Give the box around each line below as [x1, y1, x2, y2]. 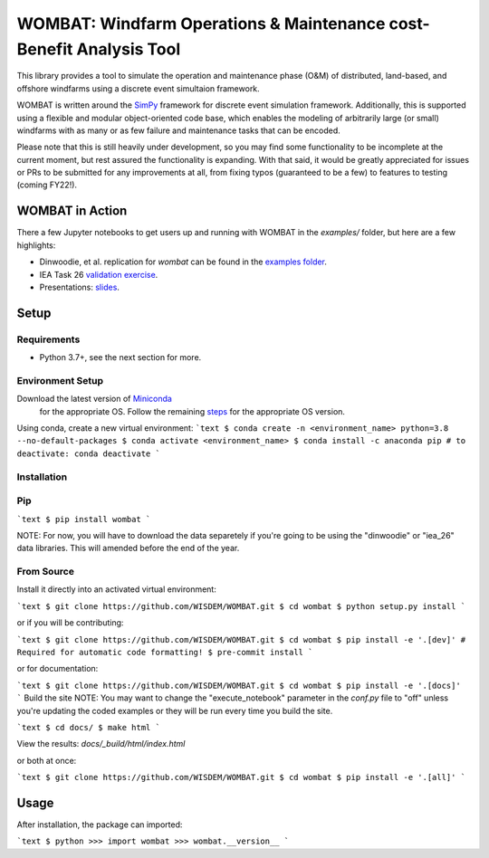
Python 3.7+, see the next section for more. [39, 352, 202, 363]
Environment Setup [16, 374, 104, 386]
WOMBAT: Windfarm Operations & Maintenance [16, 14, 386, 33]
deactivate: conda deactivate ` [16, 448, 160, 459]
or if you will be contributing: [16, 617, 124, 628]
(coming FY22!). [16, 179, 77, 190]
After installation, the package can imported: [16, 819, 183, 830]
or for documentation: [16, 663, 99, 674]
